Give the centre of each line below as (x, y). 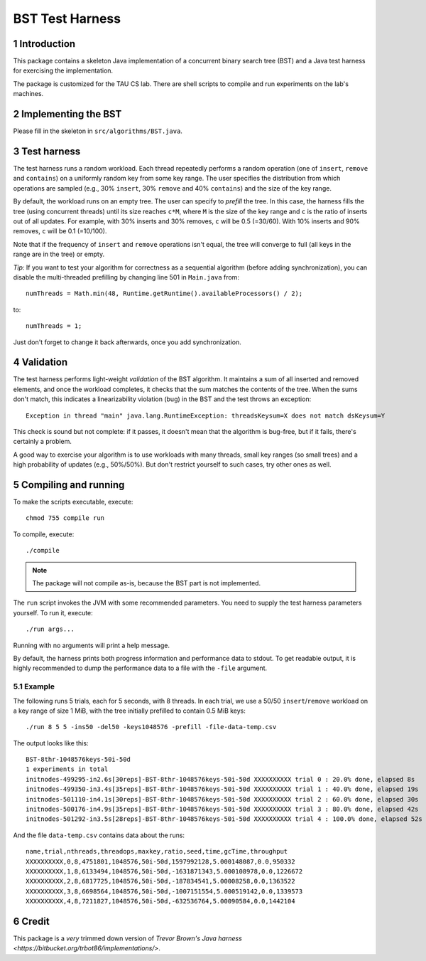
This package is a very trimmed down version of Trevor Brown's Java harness (128, 938)
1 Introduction (44, 44)
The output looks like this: (51, 743)
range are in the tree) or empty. (59, 254)
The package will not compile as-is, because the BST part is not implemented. (147, 583)
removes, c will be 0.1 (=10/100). (60, 231)
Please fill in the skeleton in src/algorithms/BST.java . (98, 131)
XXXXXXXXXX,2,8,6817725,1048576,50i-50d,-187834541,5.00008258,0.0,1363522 (160, 881)
